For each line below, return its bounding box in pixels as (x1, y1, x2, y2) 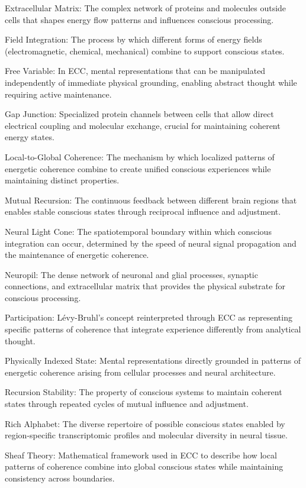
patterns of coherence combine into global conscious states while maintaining (5, 460, 284, 473)
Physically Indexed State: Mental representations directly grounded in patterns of (5, 354, 301, 367)
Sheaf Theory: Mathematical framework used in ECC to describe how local (5, 448, 277, 461)
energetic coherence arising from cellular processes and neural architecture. (5, 366, 276, 378)
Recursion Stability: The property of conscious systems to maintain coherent (5, 386, 282, 398)
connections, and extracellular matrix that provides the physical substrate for (5, 280, 285, 292)
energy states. (5, 131, 54, 143)
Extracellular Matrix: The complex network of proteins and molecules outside (5, 2, 286, 14)
